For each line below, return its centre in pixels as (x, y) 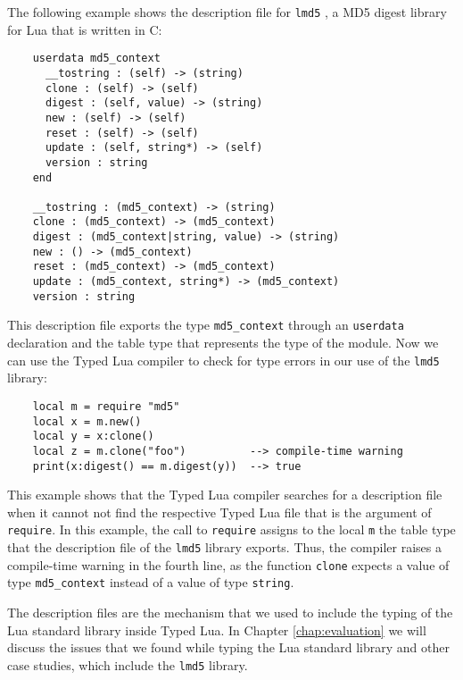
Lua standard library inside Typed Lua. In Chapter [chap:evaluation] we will (217, 630)
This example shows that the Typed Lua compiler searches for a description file (225, 495)
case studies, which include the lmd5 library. (128, 664)
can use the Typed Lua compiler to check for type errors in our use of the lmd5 (223, 360)
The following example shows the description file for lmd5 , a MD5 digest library (227, 12)
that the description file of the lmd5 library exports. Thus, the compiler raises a (224, 547)
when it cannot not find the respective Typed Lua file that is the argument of (219, 512)
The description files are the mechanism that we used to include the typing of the (230, 612)
